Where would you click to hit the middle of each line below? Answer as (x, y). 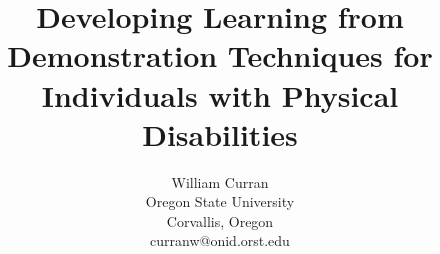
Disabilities (220, 133)
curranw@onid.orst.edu (220, 240)
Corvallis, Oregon (220, 220)
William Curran (220, 181)
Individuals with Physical (220, 94)
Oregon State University (220, 201)
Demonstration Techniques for (220, 55)
